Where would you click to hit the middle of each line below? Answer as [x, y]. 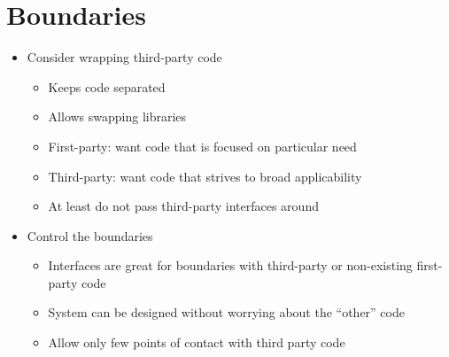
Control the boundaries [90, 235]
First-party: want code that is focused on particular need [202, 146]
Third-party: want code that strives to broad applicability [205, 176]
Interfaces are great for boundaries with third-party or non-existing [230, 265]
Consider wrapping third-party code [124, 57]
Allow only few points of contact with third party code [197, 342]
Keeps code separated [107, 86]
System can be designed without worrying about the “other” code [226, 312]
